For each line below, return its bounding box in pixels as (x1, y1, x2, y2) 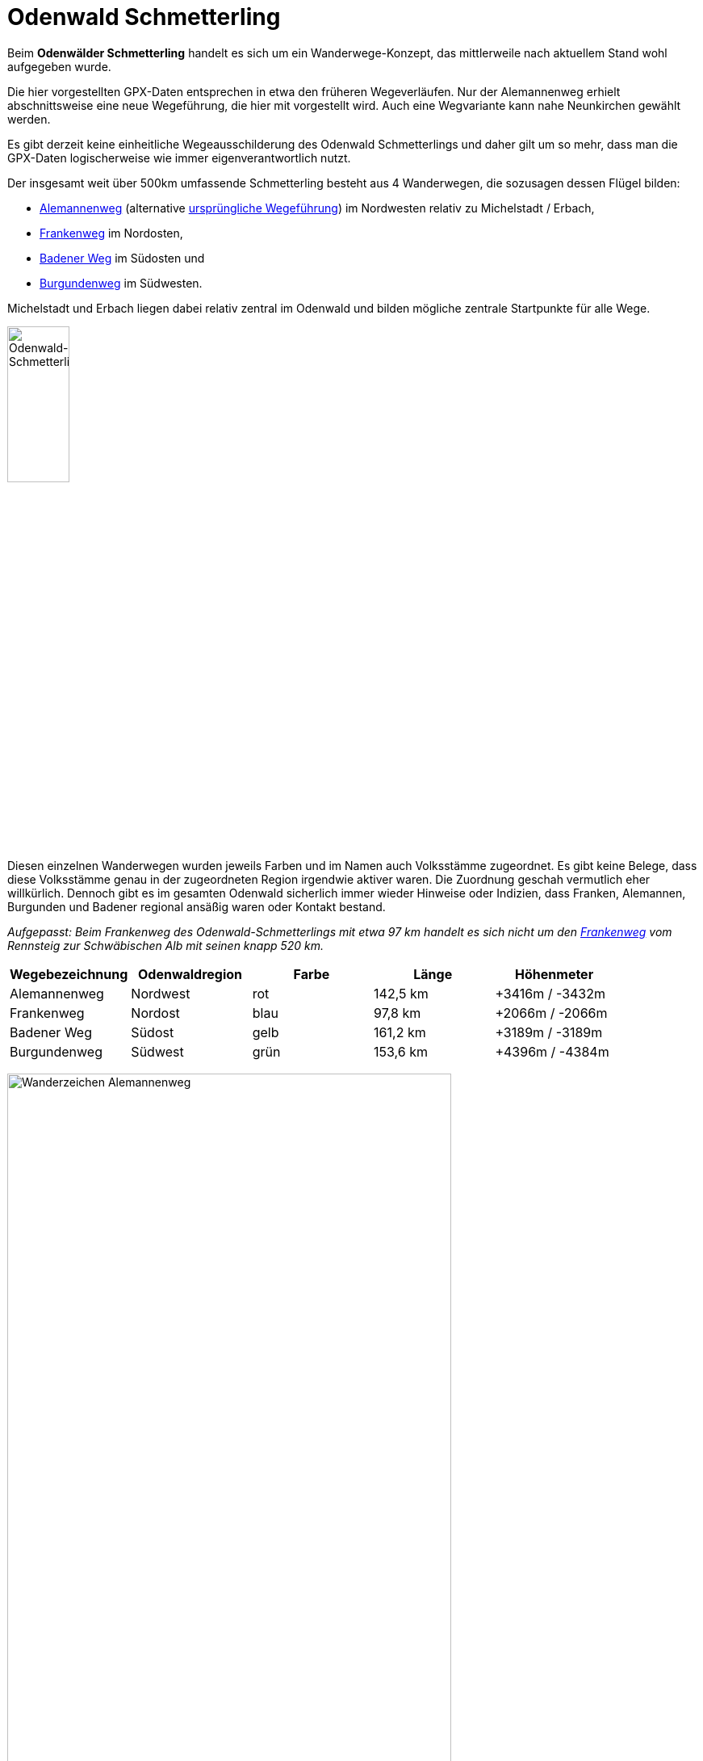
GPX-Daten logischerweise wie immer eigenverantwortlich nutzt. (7, 150, 351, 165)
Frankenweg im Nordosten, (40, 225, 183, 240)
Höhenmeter (515, 966, 594, 983)
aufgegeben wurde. (7, 59, 111, 74)
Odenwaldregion (138, 966, 243, 983)
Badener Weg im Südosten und (40, 250, 205, 265)
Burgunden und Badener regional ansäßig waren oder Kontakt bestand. (7, 900, 386, 914)
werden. (7, 111, 51, 126)
